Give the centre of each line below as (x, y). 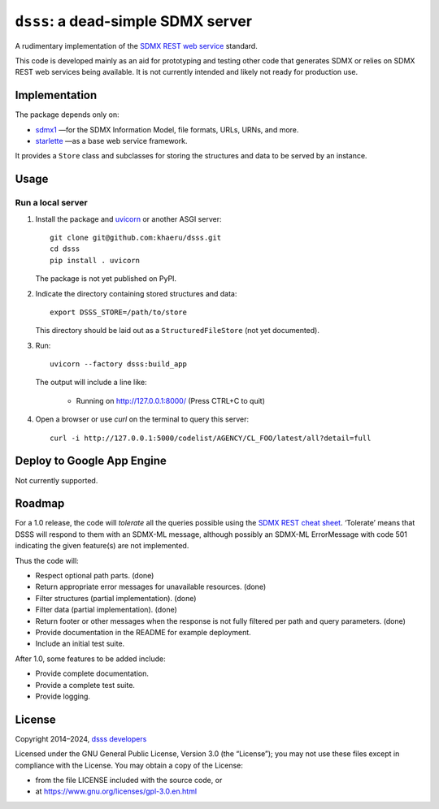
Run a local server (52, 203)
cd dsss (65, 249)
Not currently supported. (57, 480)
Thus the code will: (47, 560)
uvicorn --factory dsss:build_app (118, 364)
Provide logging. (63, 696)
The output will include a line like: (91, 383)
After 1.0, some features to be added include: (90, 659)
